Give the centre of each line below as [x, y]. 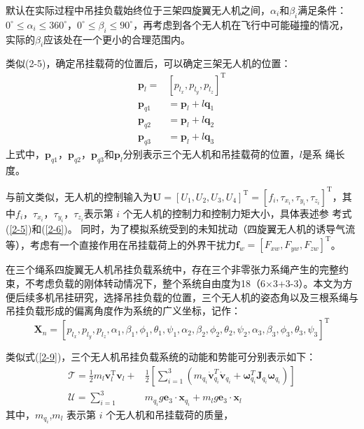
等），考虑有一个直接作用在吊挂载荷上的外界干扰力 [121, 244]
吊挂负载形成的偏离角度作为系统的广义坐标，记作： [123, 311]
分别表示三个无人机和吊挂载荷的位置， [211, 154]
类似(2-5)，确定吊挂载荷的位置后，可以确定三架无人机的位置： [148, 63]
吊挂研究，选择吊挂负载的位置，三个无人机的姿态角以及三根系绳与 [206, 297]
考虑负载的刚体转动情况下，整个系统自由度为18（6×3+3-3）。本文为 [189, 283]
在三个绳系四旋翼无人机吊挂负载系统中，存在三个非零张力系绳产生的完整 [172, 269]
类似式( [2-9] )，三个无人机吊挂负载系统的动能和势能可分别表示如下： [161, 357]
